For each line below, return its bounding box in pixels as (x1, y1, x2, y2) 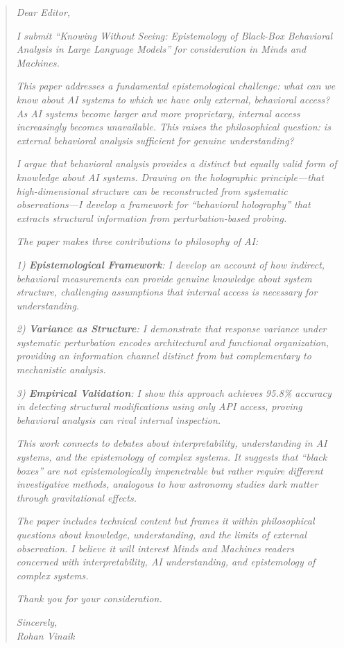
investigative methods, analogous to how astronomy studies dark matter (16, 477, 318, 491)
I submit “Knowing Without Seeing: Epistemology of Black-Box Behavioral (16, 28, 333, 42)
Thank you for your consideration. (16, 591, 162, 606)
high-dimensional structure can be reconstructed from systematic (16, 183, 288, 198)
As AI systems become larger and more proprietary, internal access (16, 105, 300, 120)
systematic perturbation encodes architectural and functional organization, (16, 334, 329, 349)
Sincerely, (16, 614, 58, 629)
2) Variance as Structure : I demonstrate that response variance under (16, 321, 327, 336)
